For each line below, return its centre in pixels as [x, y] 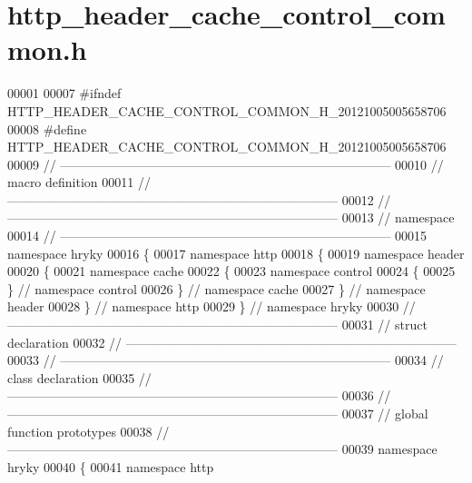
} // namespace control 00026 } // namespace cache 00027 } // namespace [216, 288]
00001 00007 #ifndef [64, 93]
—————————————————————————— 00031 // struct [217, 325]
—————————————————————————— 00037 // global [218, 413]
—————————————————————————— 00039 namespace [222, 449]
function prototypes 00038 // [88, 431]
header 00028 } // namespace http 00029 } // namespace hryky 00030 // [211, 306]
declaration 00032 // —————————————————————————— [232, 342]
